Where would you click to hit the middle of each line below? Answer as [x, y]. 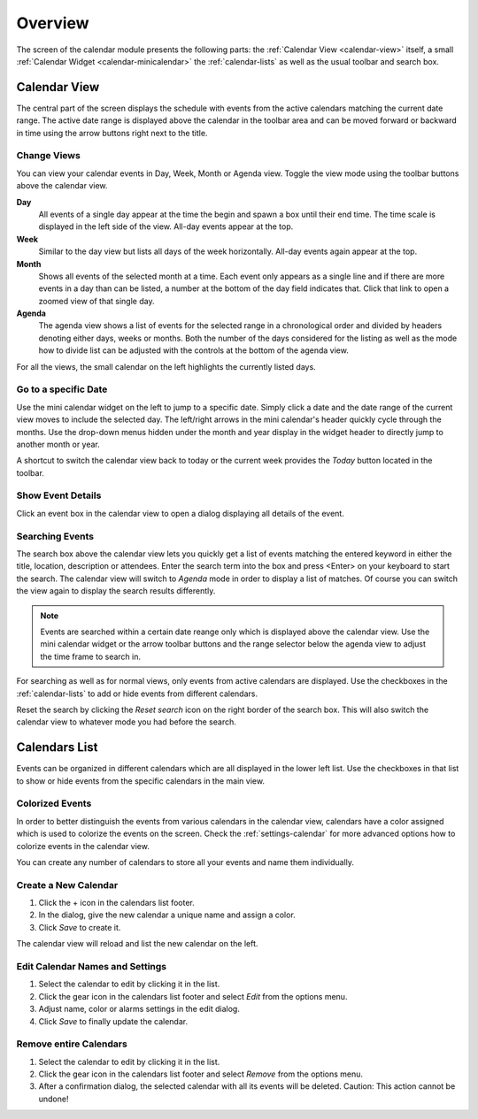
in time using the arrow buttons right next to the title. [112, 133]
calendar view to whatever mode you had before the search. [126, 722]
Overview [53, 23]
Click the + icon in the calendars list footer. [116, 903]
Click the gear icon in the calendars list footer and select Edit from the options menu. [193, 996]
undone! [54, 1099]
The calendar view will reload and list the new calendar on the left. [137, 944]
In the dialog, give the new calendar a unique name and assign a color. [167, 915]
